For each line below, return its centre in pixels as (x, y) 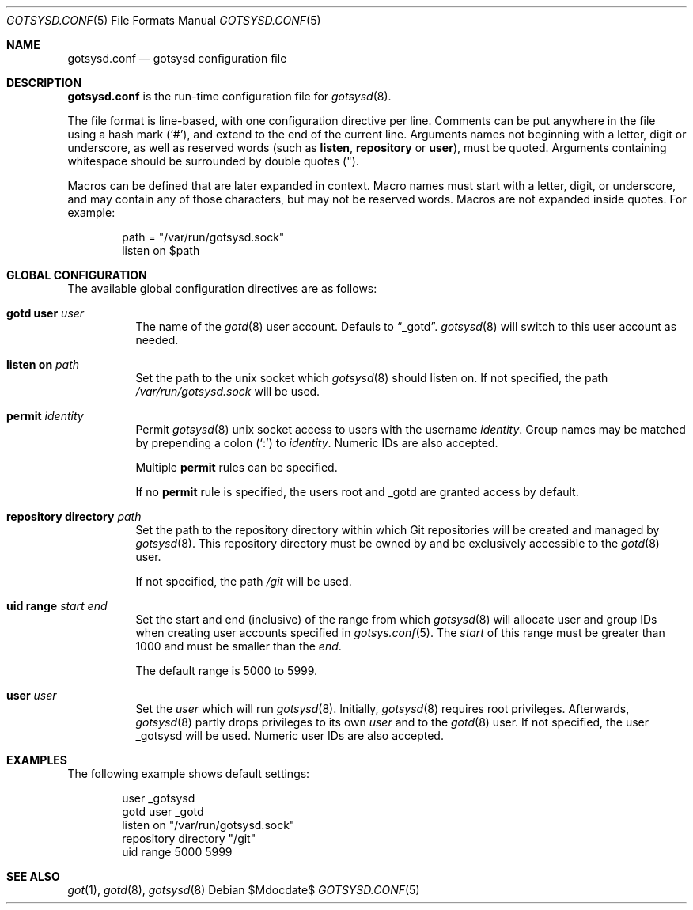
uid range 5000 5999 (177, 852)
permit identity (45, 416)
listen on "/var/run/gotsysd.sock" (208, 825)
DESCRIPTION (44, 83)
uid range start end (57, 606)
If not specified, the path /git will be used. (244, 581)
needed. (157, 340)
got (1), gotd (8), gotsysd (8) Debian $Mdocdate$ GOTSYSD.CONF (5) (244, 890)
